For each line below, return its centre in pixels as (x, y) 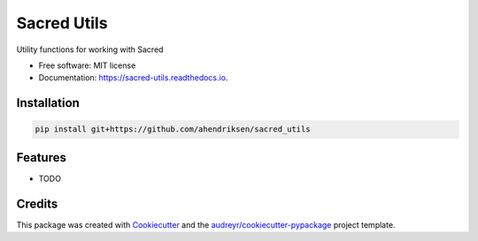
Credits (37, 203)
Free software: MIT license (87, 65)
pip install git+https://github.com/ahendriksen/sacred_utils (173, 129)
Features (41, 158)
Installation (48, 103)
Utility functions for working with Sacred (90, 49)
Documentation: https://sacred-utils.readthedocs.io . (133, 78)
